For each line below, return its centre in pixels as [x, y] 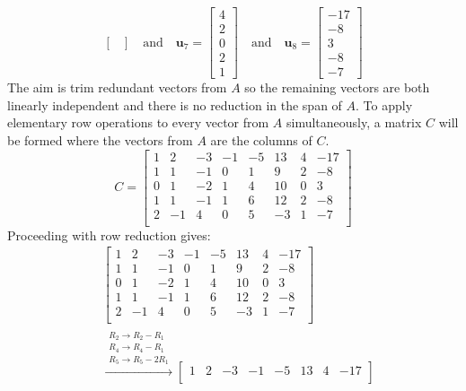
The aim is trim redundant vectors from [117, 87]
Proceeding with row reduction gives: [109, 235]
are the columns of [261, 139]
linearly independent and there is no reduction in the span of [175, 104]
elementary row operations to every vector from [138, 122]
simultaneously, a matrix [354, 122]
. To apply [384, 104]
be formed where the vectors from [100, 139]
